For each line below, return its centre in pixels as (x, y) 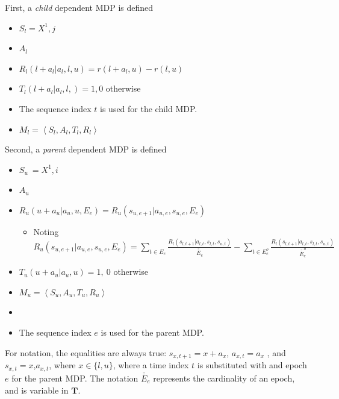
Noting (46, 231)
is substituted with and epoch (252, 365)
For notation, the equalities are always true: (86, 352)
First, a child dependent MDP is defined (79, 7)
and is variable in (37, 390)
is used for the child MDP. (149, 108)
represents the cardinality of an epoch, (224, 378)
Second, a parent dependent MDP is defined (86, 149)
